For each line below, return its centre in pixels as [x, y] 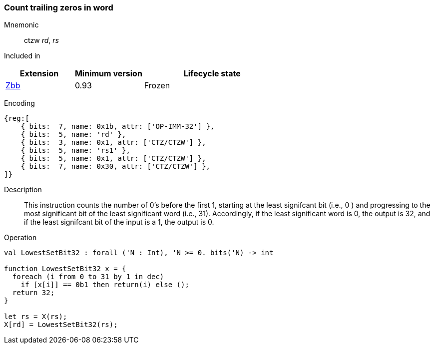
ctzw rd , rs [41, 40]
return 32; [33, 293]
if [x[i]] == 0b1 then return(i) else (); [105, 285]
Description [23, 190]
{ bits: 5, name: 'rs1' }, [75, 151]
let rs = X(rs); [36, 317]
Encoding [19, 103]
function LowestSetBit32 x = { [65, 269]
